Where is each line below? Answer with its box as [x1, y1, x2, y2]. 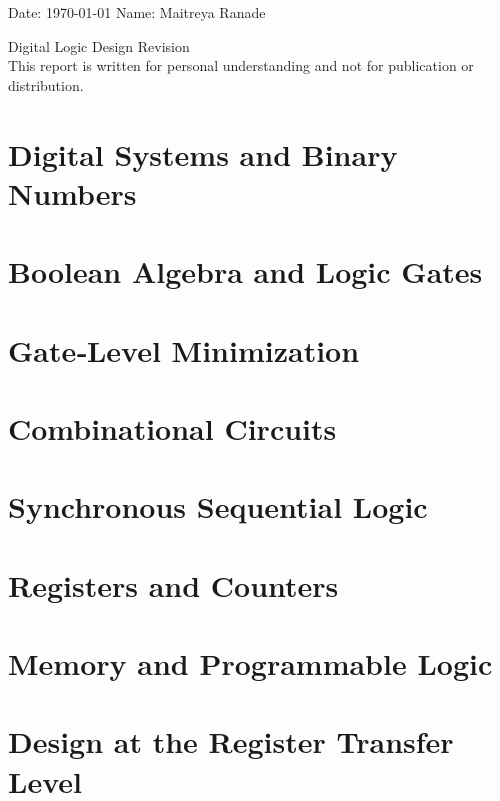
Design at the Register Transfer [8, 721, 454, 762]
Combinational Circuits [8, 407, 337, 448]
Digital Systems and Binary [8, 133, 398, 174]
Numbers [8, 172, 137, 213]
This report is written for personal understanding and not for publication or [8, 55, 474, 76]
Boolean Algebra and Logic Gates [8, 251, 483, 292]
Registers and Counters [8, 564, 339, 605]
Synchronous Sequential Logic [8, 486, 428, 527]
